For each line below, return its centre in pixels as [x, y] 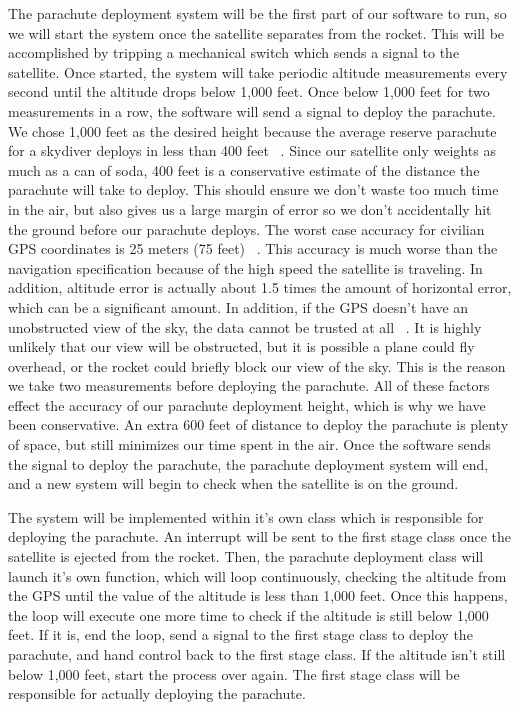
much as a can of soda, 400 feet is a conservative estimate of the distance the [244, 169]
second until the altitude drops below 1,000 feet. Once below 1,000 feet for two [249, 91]
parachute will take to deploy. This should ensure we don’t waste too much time [253, 189]
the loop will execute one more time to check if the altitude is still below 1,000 [248, 614]
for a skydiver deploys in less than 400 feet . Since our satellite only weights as [252, 150]
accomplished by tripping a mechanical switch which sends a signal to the [234, 52]
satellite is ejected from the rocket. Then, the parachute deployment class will [246, 556]
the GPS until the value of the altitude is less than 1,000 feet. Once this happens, [258, 595]
